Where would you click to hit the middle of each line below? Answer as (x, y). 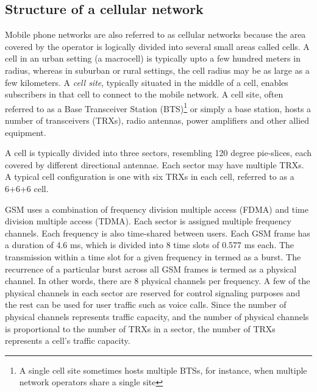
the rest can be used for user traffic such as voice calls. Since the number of (146, 305)
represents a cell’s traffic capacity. (68, 340)
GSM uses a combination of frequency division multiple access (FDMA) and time (157, 209)
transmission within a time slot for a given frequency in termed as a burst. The (153, 256)
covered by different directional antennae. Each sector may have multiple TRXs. (155, 164)
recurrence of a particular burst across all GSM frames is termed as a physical (151, 269)
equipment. (26, 132)
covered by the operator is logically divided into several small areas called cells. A (157, 46)
